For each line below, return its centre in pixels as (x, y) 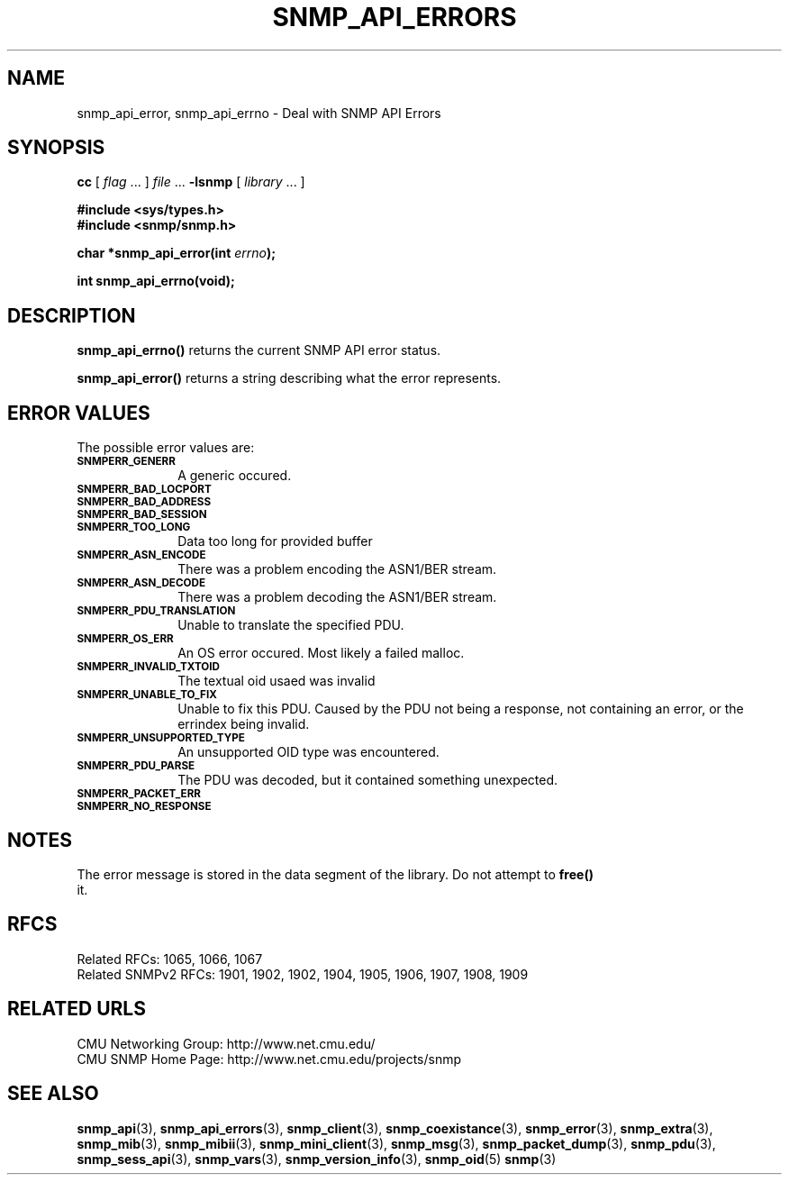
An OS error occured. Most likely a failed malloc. (321, 653)
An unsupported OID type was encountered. (308, 752)
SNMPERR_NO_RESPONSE (144, 807)
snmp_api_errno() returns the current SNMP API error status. (259, 350)
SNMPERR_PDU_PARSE (136, 766)
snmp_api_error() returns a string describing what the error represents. (289, 378)
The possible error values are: (166, 448)
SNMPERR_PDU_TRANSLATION (156, 611)
